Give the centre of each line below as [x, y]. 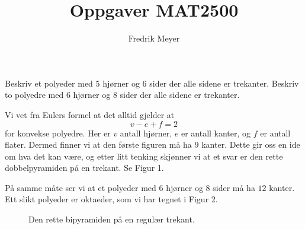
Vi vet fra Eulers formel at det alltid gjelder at [90, 114]
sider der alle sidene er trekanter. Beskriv [224, 83]
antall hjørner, [146, 133]
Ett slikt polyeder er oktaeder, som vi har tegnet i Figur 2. [111, 199]
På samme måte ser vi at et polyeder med [81, 187]
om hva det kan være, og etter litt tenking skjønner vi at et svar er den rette [144, 156]
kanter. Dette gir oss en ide [251, 144]
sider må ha [234, 187]
